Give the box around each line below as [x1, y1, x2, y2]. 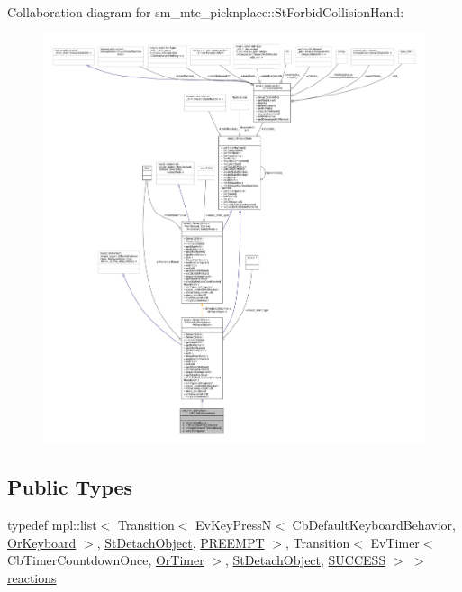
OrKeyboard [7, 533, 77, 551]
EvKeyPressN [195, 515, 272, 534]
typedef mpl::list [7, 515, 97, 534]
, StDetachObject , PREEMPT [96, 533, 265, 551]
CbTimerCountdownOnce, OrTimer [7, 551, 204, 569]
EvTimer [370, 533, 420, 551]
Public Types [7, 473, 133, 501]
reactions [7, 568, 57, 587]
